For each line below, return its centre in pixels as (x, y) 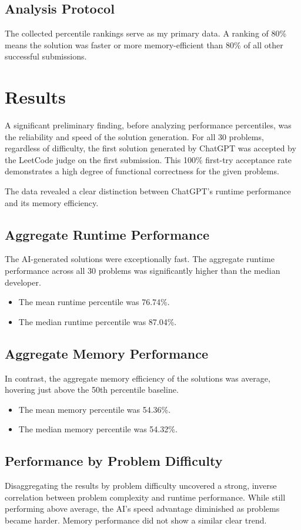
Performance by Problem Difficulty (114, 461)
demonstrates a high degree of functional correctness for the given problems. (142, 171)
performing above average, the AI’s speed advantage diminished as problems (142, 509)
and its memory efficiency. (52, 202)
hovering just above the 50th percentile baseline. (92, 390)
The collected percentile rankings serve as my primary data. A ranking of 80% (146, 33)
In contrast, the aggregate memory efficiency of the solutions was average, (138, 378)
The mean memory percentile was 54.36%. (95, 409)
